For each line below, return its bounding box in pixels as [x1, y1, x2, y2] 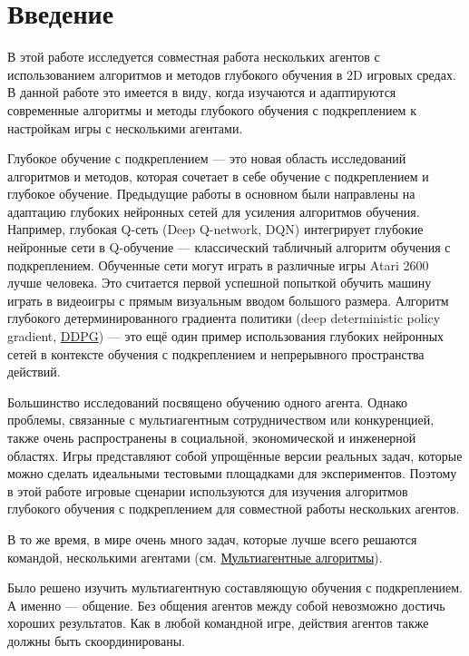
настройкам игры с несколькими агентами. [7, 118, 243, 137]
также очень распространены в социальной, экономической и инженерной [7, 428, 416, 446]
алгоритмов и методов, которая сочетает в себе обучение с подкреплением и [7, 166, 429, 185]
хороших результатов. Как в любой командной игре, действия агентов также [7, 613, 429, 632]
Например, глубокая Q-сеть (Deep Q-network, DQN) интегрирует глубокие [7, 220, 424, 239]
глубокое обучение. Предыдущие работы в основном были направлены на [7, 184, 415, 203]
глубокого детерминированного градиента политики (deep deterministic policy [7, 308, 441, 328]
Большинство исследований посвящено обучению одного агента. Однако [7, 392, 408, 411]
